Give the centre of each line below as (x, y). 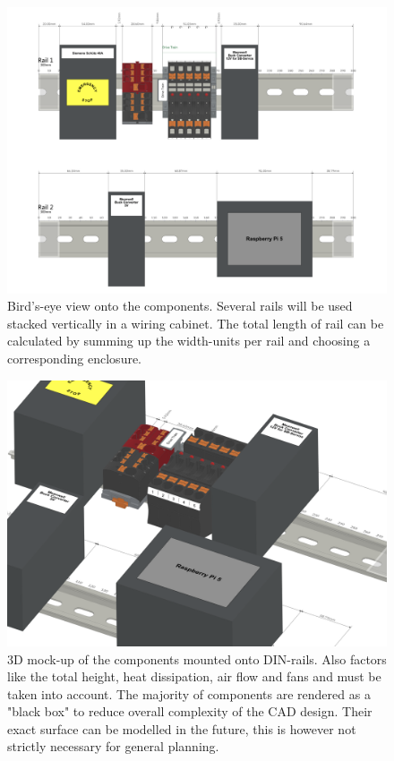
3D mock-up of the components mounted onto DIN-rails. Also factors (197, 658)
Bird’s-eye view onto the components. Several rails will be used (180, 306)
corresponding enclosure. (75, 359)
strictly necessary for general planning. (113, 746)
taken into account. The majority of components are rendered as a (189, 693)
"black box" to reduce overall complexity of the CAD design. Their (190, 711)
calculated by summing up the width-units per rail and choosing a (189, 341)
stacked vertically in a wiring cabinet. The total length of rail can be (196, 323)
